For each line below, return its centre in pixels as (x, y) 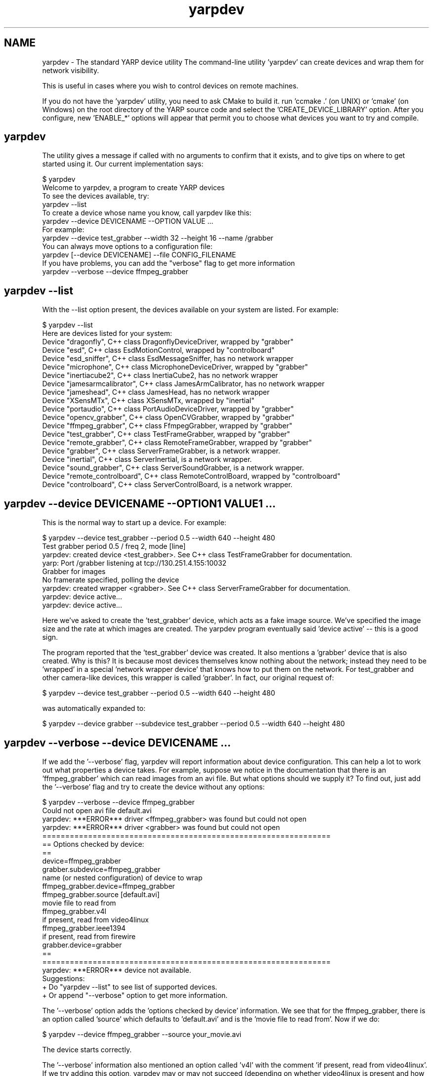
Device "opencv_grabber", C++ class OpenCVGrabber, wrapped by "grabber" (168, 417)
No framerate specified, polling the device (111, 580)
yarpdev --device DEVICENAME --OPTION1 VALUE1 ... (140, 503)
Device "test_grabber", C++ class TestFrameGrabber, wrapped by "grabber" (166, 434)
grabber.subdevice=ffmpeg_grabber (101, 869)
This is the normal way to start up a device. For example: (134, 523)
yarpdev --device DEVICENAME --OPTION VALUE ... (128, 221)
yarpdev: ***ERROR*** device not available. (117, 970)
